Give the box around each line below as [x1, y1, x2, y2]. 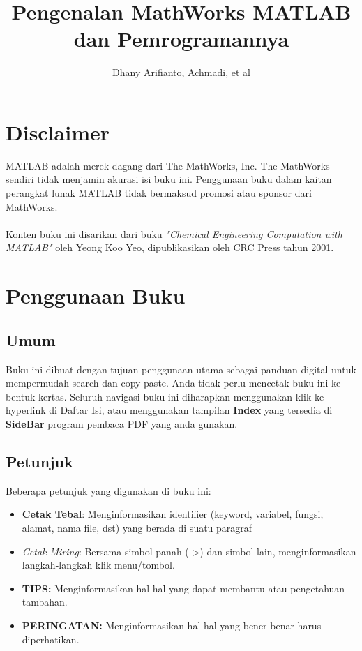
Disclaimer [6, 117, 110, 146]
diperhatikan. [22, 631, 80, 646]
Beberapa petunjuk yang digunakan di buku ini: [6, 483, 211, 497]
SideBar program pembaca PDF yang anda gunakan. [6, 416, 238, 431]
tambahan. [22, 594, 68, 609]
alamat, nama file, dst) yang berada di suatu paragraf [22, 520, 252, 534]
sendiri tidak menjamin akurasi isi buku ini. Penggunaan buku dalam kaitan [6, 172, 332, 186]
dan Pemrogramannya [73, 24, 289, 53]
